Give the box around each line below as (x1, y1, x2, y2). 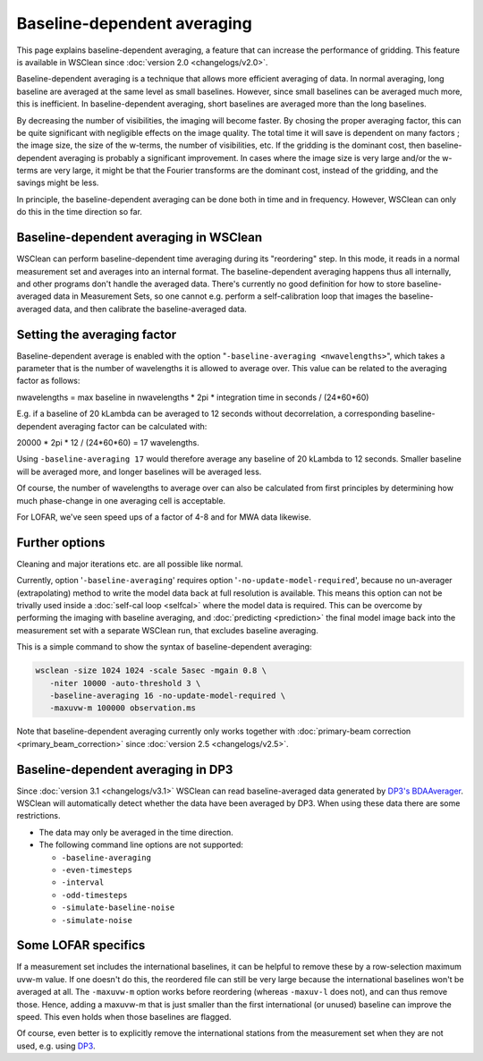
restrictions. (16, 811, 62, 821)
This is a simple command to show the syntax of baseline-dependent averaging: (16, 641, 312, 652)
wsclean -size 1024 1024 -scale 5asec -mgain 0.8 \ (35, 666, 267, 675)
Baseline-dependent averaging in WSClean (16, 230, 263, 245)
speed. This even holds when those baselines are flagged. (16, 1011, 232, 1022)
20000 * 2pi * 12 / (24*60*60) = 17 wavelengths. (16, 437, 200, 447)
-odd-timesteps (61, 890, 129, 900)
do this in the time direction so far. (16, 207, 143, 217)
